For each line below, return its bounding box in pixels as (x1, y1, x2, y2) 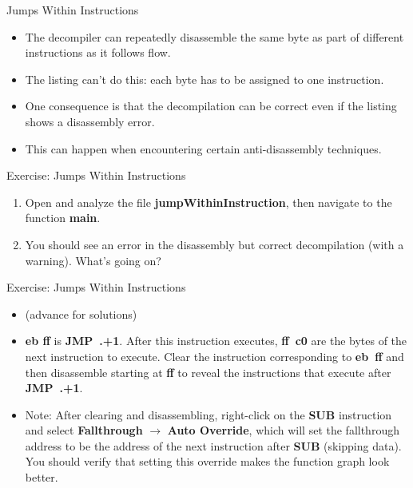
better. (25, 469, 58, 486)
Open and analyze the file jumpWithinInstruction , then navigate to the (25, 193, 392, 210)
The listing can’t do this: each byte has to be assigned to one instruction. (25, 70, 384, 87)
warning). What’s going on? (25, 252, 161, 268)
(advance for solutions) (25, 305, 137, 322)
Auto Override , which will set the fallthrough (167, 422, 399, 438)
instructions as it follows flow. (25, 44, 171, 61)
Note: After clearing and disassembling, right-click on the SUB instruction (25, 406, 392, 423)
